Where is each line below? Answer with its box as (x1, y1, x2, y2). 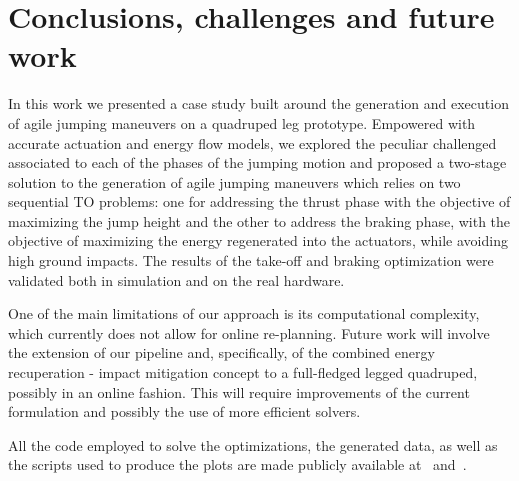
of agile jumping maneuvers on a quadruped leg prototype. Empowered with (8, 112, 476, 133)
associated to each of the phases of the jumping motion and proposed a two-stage (8, 152, 507, 173)
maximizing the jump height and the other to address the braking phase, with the (8, 210, 511, 231)
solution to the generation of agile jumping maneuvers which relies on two (8, 171, 461, 192)
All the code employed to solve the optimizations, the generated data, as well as (8, 434, 498, 455)
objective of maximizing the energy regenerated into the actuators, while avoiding (8, 230, 508, 251)
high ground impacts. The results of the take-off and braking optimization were (8, 250, 494, 271)
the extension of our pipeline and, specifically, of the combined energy (8, 342, 435, 363)
